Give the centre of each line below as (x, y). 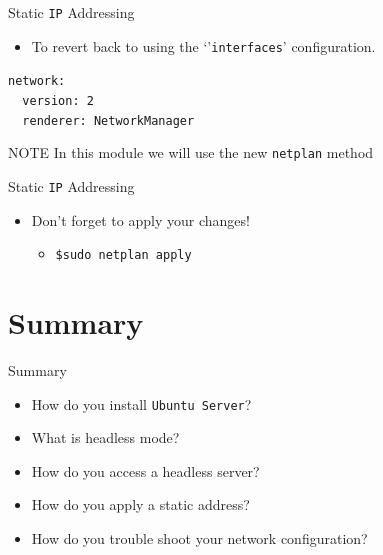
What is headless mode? (105, 437)
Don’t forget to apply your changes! (140, 219)
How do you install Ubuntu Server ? (141, 403)
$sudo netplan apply (123, 255)
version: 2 (58, 100)
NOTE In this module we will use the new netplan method (191, 152)
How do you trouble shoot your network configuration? (199, 538)
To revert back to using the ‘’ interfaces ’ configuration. (203, 45)
